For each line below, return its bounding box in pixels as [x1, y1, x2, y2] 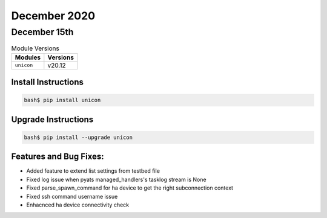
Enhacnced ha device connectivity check [26, 201, 130, 208]
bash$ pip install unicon [24, 97, 101, 104]
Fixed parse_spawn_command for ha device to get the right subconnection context [26, 184, 233, 191]
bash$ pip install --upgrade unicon [24, 133, 133, 141]
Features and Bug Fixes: [11, 152, 104, 162]
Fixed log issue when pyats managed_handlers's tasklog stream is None [26, 176, 206, 183]
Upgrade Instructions [11, 114, 94, 124]
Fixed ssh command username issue [26, 193, 118, 200]
